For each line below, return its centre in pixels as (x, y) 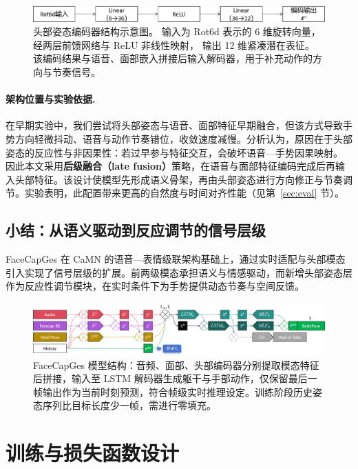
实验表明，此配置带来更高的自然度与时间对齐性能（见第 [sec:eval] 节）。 (185, 193)
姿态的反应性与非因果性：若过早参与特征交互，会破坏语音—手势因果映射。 (174, 152)
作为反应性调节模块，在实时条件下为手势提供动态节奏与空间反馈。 (155, 286)
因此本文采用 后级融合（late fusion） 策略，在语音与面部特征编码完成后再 (170, 166)
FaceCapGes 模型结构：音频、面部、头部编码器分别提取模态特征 (176, 365)
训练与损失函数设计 (93, 453)
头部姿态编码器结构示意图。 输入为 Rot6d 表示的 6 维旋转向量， (177, 31)
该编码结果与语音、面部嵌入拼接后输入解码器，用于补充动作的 (173, 58)
